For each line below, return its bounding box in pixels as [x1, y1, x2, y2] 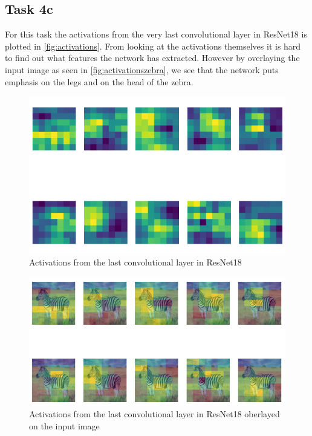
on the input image [29, 419, 100, 432]
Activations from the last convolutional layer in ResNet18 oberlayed [29, 408, 280, 420]
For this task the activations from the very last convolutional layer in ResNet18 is [5, 28, 307, 41]
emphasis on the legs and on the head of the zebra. [5, 75, 193, 88]
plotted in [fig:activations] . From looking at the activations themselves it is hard [5, 39, 301, 52]
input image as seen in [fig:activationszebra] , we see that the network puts [5, 63, 279, 76]
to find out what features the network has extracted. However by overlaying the [5, 51, 300, 64]
